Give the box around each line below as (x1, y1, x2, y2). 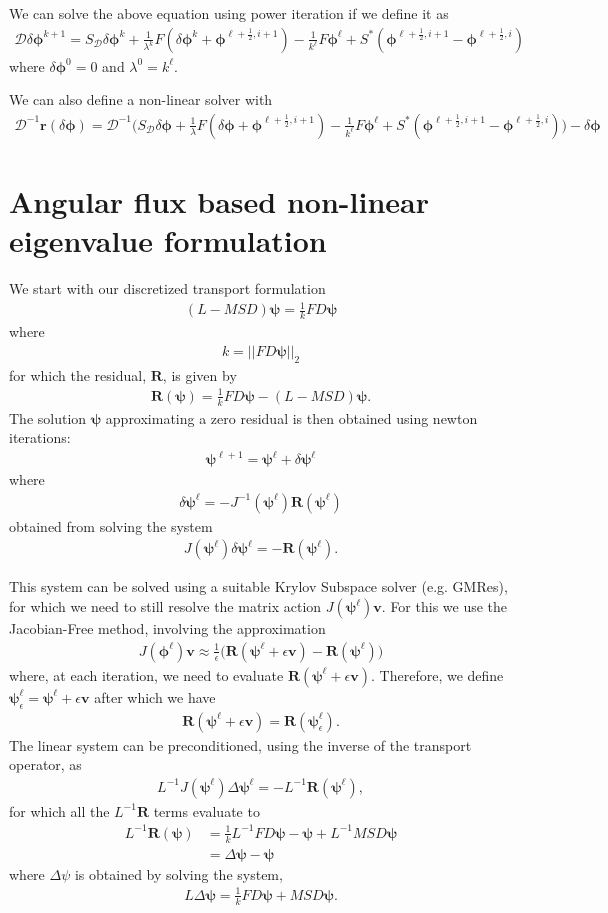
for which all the (9, 800, 110, 821)
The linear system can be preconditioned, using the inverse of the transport (9, 734, 472, 755)
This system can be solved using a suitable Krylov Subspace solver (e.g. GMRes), (9, 576, 508, 597)
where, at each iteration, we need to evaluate (9, 664, 284, 685)
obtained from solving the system (9, 515, 213, 536)
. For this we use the (381, 596, 508, 617)
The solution (9, 407, 87, 428)
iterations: (9, 427, 71, 448)
